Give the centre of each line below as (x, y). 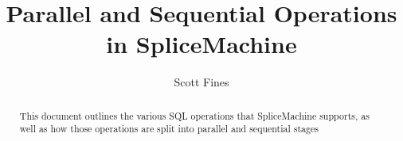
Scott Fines (201, 82)
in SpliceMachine (201, 44)
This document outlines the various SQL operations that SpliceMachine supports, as (194, 115)
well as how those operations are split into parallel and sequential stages (169, 129)
